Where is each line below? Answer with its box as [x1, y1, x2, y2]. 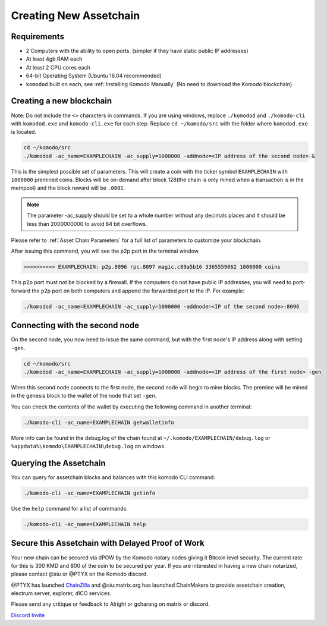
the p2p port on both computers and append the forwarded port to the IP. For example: [32, 287, 245, 294]
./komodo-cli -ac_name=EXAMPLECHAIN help [23, 521, 146, 527]
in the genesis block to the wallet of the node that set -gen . [11, 392, 157, 399]
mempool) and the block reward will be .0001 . [11, 184, 125, 191]
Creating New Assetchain [11, 9, 140, 22]
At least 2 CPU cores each [26, 64, 90, 71]
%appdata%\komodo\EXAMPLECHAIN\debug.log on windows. [11, 443, 166, 450]
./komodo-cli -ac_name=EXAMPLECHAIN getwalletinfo [23, 419, 175, 426]
